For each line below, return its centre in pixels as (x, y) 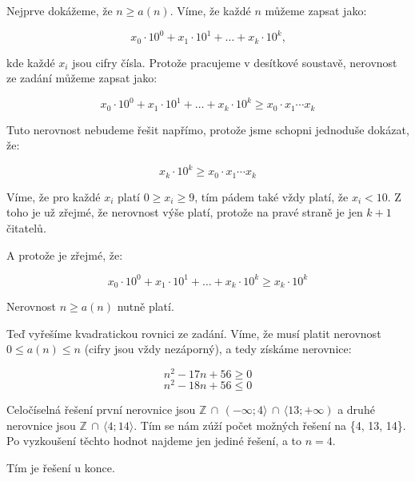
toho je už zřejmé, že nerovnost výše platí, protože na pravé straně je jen (185, 212)
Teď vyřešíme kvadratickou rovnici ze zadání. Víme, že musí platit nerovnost (194, 333)
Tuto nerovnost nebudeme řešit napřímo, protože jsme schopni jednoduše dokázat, (208, 129)
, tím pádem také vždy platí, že (271, 196)
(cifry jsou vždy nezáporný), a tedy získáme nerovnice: (218, 349)
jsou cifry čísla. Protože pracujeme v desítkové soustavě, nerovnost (235, 62)
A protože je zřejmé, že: (65, 254)
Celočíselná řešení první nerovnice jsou (101, 409)
